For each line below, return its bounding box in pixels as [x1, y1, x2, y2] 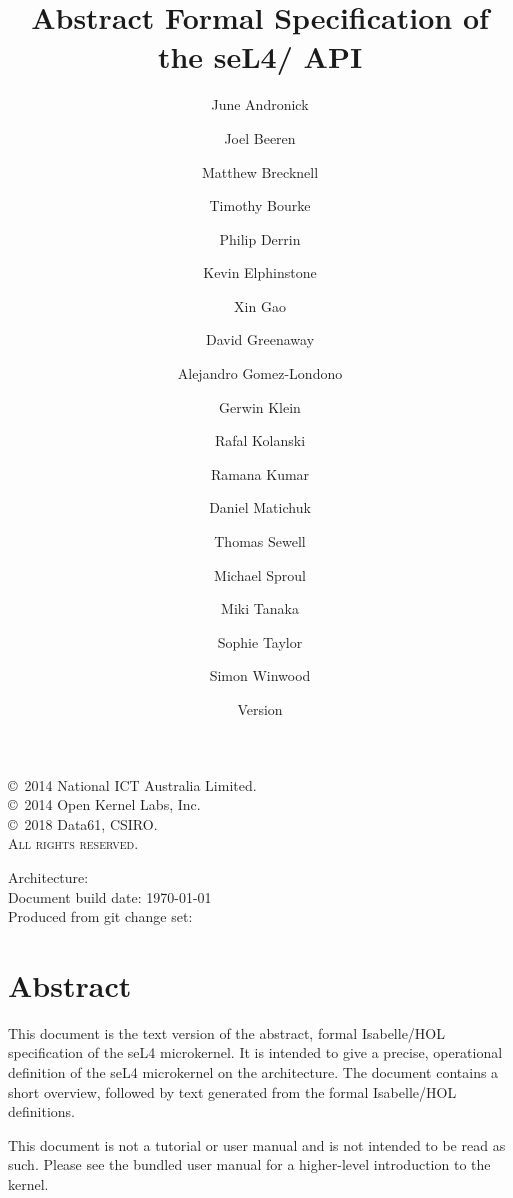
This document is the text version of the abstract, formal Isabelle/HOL [8, 1022, 446, 1043]
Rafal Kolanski [214, 430, 306, 451]
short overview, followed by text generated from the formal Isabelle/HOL [8, 1081, 457, 1102]
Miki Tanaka [221, 598, 299, 619]
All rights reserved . [8, 833, 139, 854]
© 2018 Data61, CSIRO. [8, 813, 158, 834]
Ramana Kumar [210, 463, 310, 484]
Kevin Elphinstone [203, 262, 317, 283]
